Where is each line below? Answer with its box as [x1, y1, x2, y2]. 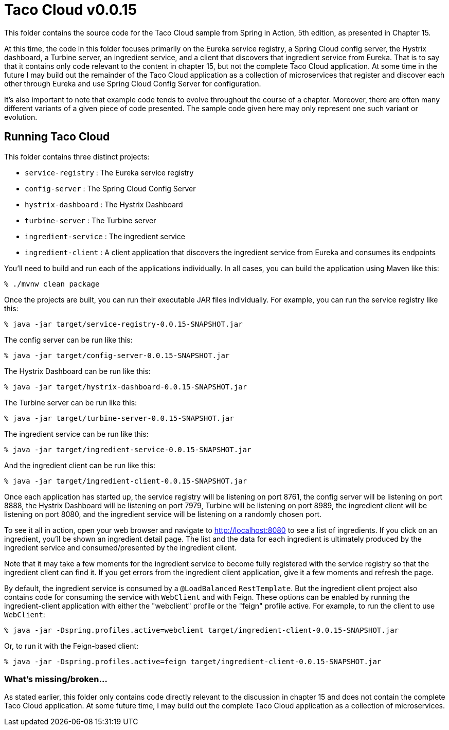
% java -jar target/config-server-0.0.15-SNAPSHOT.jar [4, 351, 230, 360]
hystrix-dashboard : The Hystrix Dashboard [25, 200, 183, 209]
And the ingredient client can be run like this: [4, 460, 156, 470]
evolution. [4, 112, 38, 121]
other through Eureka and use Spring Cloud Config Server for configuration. [4, 79, 261, 88]
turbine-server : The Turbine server [25, 216, 156, 225]
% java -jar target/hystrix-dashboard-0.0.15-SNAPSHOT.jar [4, 382, 247, 391]
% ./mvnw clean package [4, 279, 100, 288]
